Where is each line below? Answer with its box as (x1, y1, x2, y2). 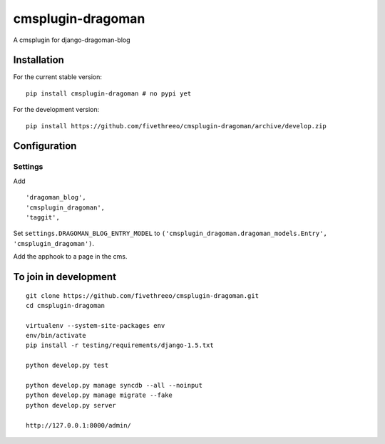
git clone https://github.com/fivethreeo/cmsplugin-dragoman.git (26, 291, 260, 299)
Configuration (13, 140, 77, 153)
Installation (13, 54, 64, 66)
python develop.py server (26, 401, 117, 409)
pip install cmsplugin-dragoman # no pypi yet (26, 89, 192, 98)
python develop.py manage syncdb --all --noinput (26, 381, 203, 390)
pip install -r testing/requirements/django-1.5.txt (26, 341, 214, 349)
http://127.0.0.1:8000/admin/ (26, 421, 132, 429)
